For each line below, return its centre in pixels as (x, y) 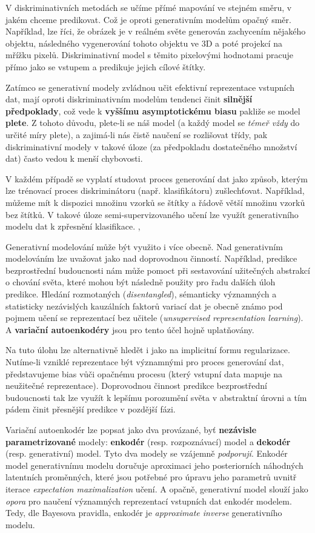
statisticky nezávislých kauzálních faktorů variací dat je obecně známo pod (144, 306)
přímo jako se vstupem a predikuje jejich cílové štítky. (106, 66)
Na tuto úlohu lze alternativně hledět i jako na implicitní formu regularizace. (148, 350)
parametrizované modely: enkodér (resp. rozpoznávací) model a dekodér (148, 441)
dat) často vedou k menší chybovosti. (74, 158)
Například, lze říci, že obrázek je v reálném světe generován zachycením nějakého (156, 31)
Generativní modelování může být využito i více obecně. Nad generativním (144, 246)
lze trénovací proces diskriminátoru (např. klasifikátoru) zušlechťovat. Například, (155, 190)
